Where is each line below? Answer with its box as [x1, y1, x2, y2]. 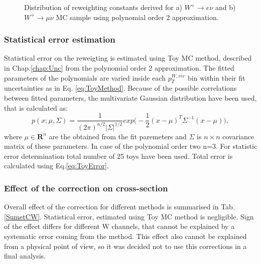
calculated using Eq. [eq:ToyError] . [4, 160, 109, 171]
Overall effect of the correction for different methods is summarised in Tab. [4, 201, 235, 212]
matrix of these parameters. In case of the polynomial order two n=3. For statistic [4, 141, 257, 151]
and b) [215, 2, 236, 12]
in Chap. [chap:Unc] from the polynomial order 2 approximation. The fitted [4, 63, 234, 73]
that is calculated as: [4, 102, 68, 113]
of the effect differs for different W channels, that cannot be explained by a [4, 221, 235, 231]
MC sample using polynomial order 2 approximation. [56, 12, 219, 22]
